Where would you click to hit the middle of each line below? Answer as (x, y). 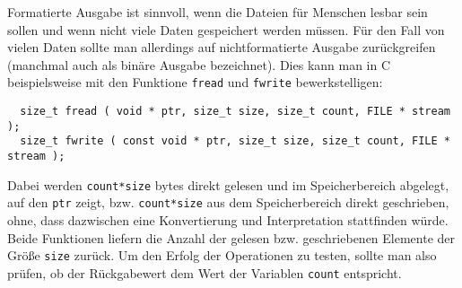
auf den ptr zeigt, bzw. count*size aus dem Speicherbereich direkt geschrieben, (228, 202)
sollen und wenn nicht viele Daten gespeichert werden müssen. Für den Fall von (226, 29)
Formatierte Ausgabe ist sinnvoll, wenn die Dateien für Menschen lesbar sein (218, 12)
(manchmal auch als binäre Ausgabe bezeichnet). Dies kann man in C (199, 64)
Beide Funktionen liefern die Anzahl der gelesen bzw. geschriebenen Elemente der (231, 237)
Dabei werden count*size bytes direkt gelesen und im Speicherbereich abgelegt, (228, 184)
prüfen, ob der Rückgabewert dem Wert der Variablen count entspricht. (205, 272)
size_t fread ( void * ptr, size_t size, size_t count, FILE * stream (235, 112)
